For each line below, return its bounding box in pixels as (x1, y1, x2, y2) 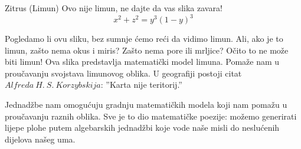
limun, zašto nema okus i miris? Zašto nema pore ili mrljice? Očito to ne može (5, 44, 289, 56)
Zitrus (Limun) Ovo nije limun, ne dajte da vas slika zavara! (5, 2, 223, 14)
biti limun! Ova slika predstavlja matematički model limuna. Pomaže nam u (5, 55, 280, 68)
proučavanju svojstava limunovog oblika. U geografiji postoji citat (5, 67, 242, 79)
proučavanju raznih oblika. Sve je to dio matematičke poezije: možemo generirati (5, 110, 297, 122)
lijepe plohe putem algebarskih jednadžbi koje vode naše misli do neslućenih (5, 121, 280, 134)
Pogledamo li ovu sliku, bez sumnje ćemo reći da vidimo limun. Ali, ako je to (5, 32, 283, 45)
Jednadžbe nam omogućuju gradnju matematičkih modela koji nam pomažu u (5, 98, 287, 111)
